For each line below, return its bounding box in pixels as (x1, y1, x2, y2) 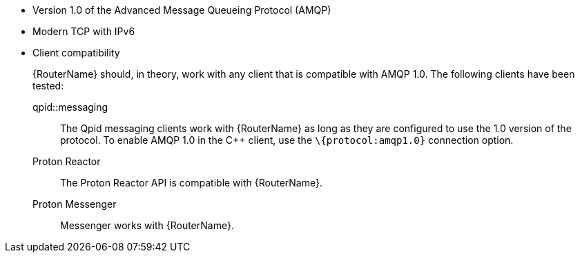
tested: (32, 80, 64, 92)
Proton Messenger (32, 198, 117, 210)
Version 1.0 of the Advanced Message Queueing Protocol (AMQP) (32, 4, 331, 16)
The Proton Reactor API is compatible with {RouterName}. (60, 177, 322, 189)
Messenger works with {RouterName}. (60, 219, 234, 231)
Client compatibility (32, 47, 120, 58)
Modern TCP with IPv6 (32, 25, 135, 37)
